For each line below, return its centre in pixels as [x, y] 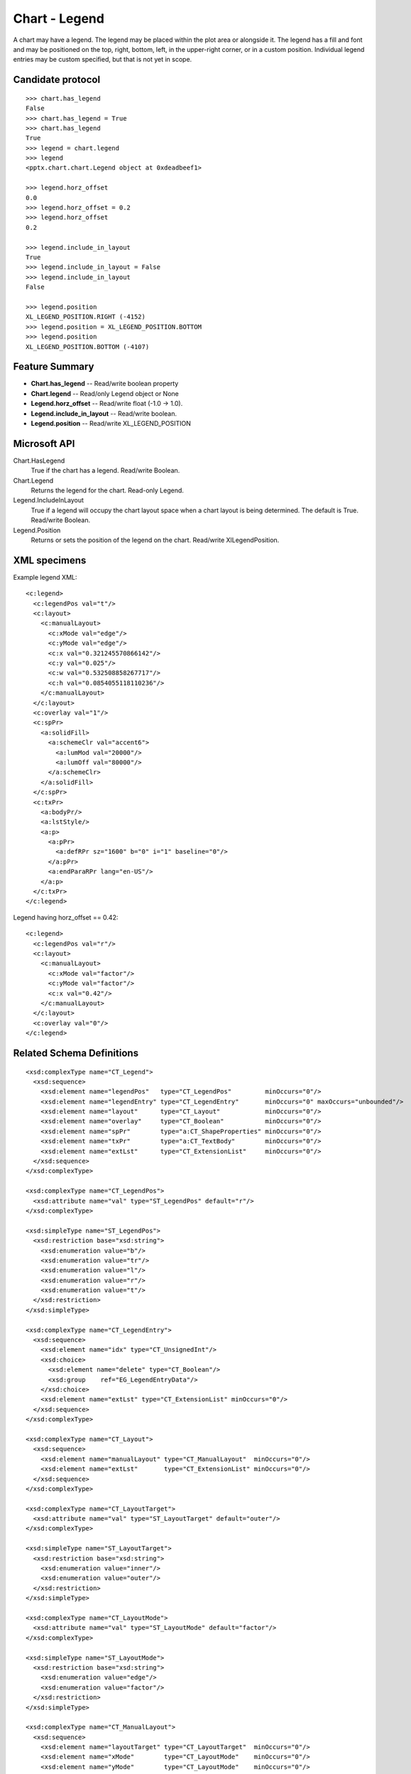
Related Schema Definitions [76, 1053]
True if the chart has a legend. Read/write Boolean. [105, 470]
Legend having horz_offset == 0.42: [66, 917]
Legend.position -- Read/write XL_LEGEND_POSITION [111, 423]
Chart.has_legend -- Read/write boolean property [105, 384]
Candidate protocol [57, 80]
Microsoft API [44, 443]
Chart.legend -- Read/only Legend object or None [105, 393]
